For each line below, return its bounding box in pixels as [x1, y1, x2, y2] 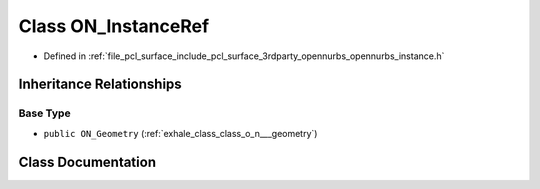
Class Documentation [18, 153, 157, 170]
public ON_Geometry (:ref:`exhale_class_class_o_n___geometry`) [43, 127, 318, 139]
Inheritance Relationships [18, 76, 182, 93]
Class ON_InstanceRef [18, 15, 210, 37]
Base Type [18, 106, 71, 120]
